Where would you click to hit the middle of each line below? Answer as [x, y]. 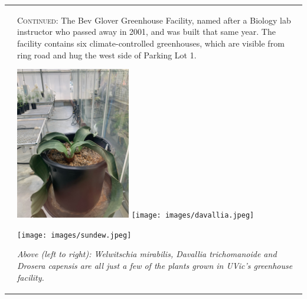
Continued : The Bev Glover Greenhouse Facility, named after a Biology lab [154, 20]
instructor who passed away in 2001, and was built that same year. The [146, 32]
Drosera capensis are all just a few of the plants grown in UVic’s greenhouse [155, 265]
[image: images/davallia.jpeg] [193, 216]
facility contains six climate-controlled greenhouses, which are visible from [151, 43]
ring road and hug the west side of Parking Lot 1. [107, 55]
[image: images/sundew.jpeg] [74, 235]
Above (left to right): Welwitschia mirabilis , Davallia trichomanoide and [147, 254]
